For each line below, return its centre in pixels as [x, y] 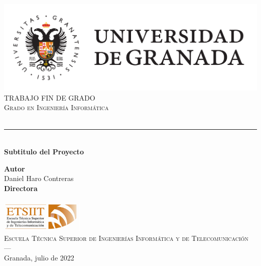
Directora [21, 188]
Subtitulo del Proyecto [44, 151]
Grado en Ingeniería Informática [56, 107]
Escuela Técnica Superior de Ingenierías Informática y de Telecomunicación [126, 238]
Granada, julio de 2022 [39, 257]
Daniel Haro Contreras [39, 178]
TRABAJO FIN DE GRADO [50, 97]
